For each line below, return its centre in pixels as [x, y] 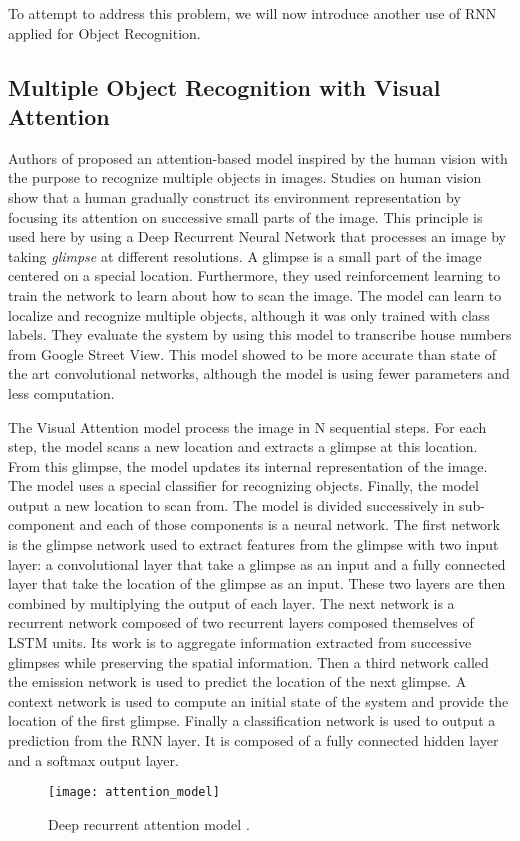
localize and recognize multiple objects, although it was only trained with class [249, 314]
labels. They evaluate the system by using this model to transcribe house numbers [260, 334]
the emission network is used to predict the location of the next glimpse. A [237, 681]
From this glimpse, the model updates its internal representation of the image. [248, 465]
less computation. [61, 392]
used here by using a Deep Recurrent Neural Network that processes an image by [257, 236]
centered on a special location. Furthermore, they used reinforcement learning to [254, 275]
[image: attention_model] [134, 792]
